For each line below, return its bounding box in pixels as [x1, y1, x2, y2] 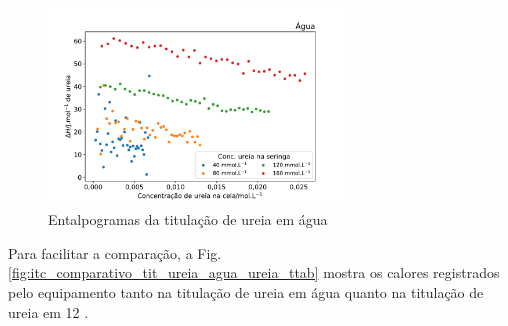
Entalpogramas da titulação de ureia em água [48, 209, 328, 230]
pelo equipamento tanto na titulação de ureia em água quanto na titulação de [8, 282, 484, 303]
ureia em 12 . [8, 301, 89, 322]
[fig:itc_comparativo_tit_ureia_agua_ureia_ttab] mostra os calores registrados [8, 262, 500, 283]
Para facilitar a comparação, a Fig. [8, 242, 222, 263]
